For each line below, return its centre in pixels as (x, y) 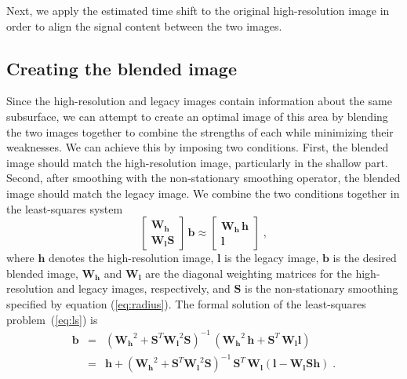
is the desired (365, 258)
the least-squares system (65, 208)
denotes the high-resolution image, (131, 258)
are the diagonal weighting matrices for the (249, 273)
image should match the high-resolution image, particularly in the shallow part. (197, 162)
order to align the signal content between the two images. (144, 26)
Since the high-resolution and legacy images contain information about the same (199, 101)
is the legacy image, (272, 258)
